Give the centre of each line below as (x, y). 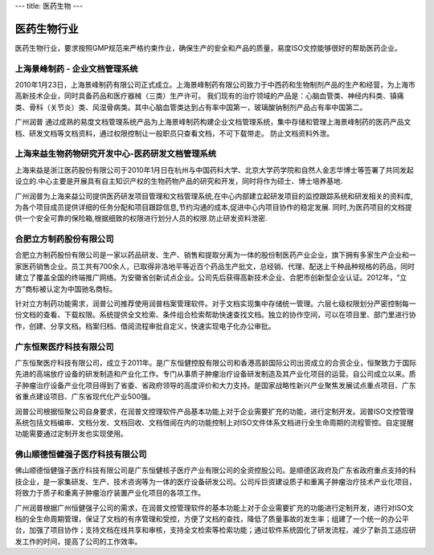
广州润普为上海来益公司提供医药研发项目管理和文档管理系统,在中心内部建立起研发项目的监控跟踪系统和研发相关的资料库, (214, 196)
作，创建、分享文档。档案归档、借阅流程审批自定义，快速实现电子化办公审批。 (145, 326)
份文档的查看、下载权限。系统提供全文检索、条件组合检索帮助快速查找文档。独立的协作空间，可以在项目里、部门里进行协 (215, 315)
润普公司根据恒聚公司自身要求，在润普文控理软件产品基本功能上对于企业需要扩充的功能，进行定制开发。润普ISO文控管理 (214, 411)
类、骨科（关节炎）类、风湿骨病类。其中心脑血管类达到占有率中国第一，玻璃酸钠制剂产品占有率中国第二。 (191, 107)
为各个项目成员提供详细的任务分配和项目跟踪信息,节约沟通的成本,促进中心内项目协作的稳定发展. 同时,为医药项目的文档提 (214, 207)
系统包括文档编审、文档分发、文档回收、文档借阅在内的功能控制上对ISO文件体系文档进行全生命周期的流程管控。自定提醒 (214, 422)
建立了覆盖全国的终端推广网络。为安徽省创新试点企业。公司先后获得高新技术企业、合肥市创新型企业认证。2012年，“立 (211, 278)
